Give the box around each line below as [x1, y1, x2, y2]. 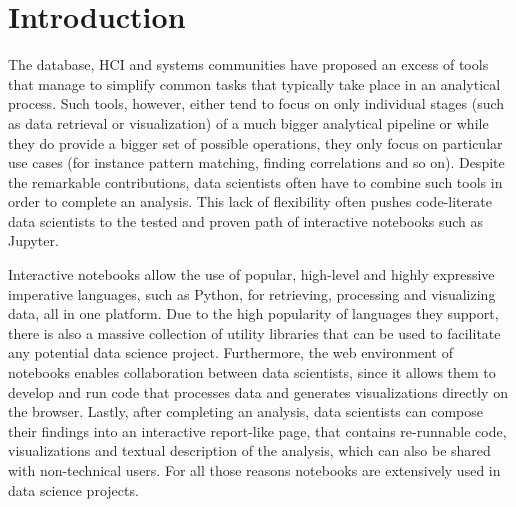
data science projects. [8, 479, 139, 500]
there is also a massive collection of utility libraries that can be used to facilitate [8, 322, 501, 343]
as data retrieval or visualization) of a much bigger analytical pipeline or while [8, 112, 489, 133]
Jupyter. [8, 230, 59, 251]
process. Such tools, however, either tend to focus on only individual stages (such [8, 93, 505, 114]
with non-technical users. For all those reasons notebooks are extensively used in [8, 460, 501, 480]
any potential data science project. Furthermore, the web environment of [8, 342, 453, 363]
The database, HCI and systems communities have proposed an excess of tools [8, 54, 489, 75]
